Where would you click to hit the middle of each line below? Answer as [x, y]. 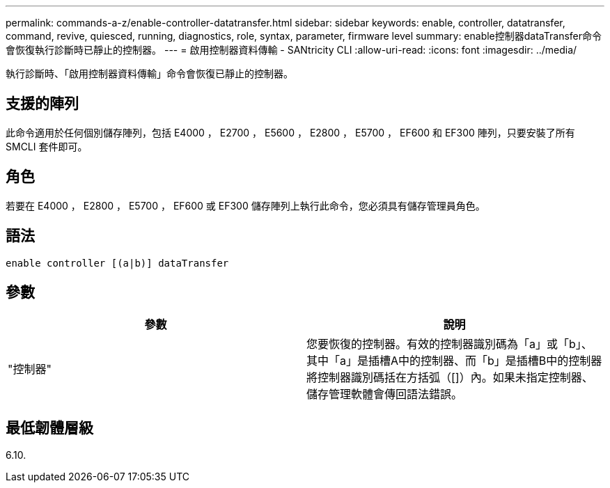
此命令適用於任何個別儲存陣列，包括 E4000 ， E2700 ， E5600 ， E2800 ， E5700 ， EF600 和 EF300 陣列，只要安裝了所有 [290, 132]
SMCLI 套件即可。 [47, 146]
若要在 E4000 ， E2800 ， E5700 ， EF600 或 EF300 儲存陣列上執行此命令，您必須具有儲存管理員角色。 [245, 205]
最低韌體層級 [49, 427]
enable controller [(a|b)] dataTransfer [117, 263]
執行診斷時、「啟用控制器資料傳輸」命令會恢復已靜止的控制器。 [149, 73]
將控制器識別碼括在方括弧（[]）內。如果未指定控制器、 [450, 378]
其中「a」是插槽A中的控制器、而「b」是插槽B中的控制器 [454, 361]
